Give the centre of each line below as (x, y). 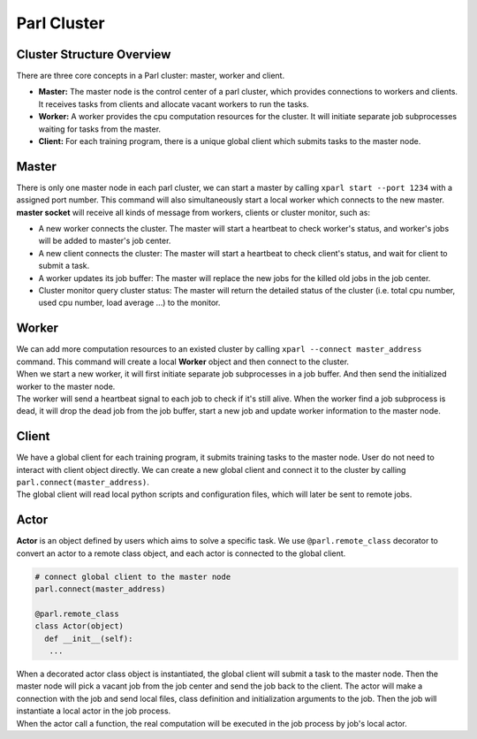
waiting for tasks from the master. (100, 129)
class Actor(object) (79, 626)
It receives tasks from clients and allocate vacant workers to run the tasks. (174, 104)
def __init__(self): (89, 638)
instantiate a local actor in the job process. (94, 711)
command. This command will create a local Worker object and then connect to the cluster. (182, 362)
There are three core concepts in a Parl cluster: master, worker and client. (151, 76)
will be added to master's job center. (105, 241)
